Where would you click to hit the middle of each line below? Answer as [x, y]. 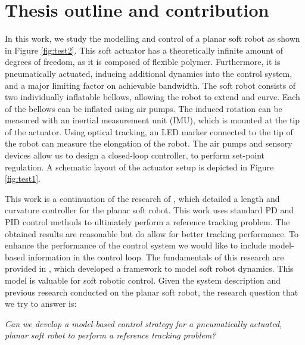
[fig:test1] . [23, 178]
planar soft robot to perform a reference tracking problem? [111, 335]
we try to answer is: [41, 304]
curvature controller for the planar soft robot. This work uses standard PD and [149, 210]
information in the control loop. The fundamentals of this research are [156, 257]
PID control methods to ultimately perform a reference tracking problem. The [147, 222]
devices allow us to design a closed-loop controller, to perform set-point [135, 155]
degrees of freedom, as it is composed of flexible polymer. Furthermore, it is [143, 62]
